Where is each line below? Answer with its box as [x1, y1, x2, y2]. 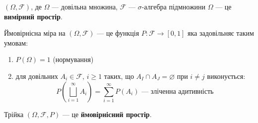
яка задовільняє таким [187, 28, 254, 38]
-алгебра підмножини [141, 1, 206, 11]
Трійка [4, 109, 24, 119]
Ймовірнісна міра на [4, 28, 65, 38]
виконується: [207, 70, 246, 81]
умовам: [4, 37, 28, 48]
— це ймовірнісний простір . [62, 109, 152, 119]
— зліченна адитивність [141, 88, 214, 95]
